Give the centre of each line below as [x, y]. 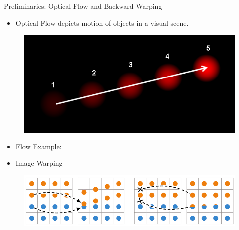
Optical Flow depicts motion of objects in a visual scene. [102, 23]
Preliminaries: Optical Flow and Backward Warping [83, 6]
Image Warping [39, 163]
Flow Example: [39, 146]
